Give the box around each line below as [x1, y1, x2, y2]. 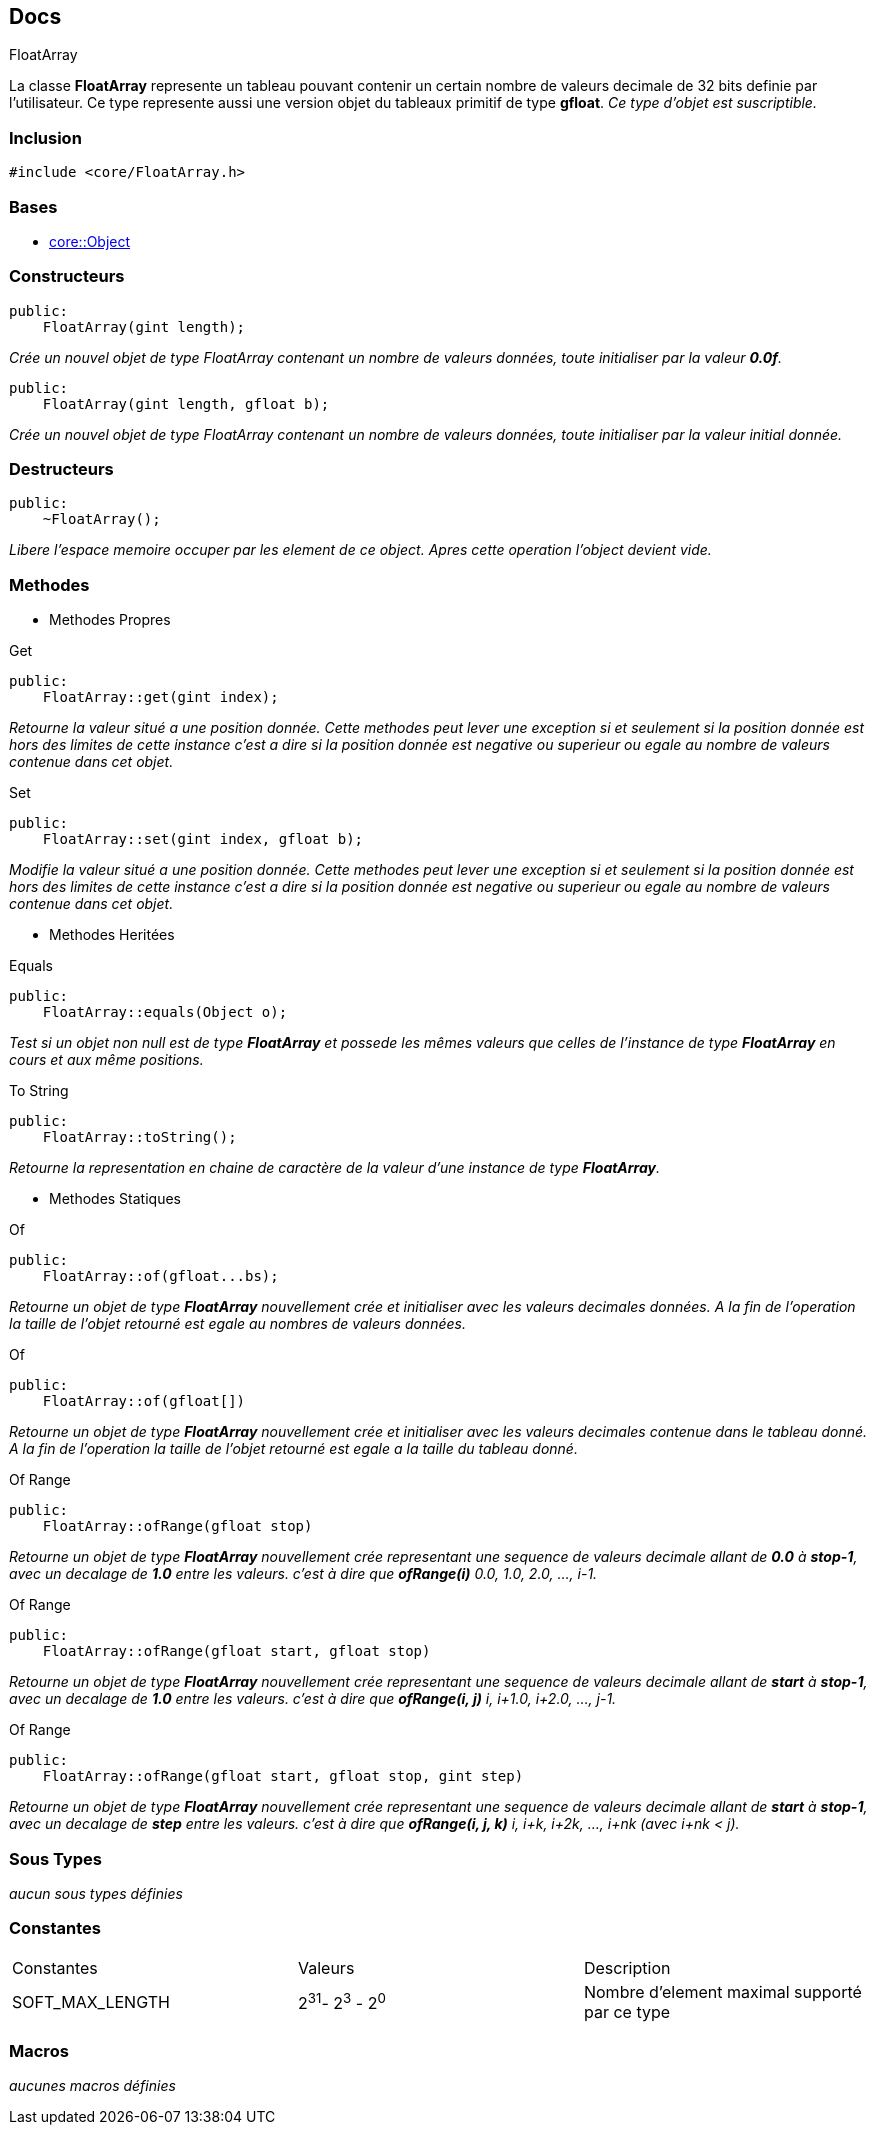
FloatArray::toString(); [42, 1129, 237, 1146]
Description [583, 1957, 671, 1978]
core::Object [49, 232, 131, 250]
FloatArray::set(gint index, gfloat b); [42, 831, 364, 848]
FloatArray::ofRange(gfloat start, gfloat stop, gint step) [42, 1768, 524, 1785]
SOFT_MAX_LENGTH [12, 1991, 170, 2012]
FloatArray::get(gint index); [42, 689, 279, 706]
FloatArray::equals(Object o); [42, 1004, 288, 1021]
